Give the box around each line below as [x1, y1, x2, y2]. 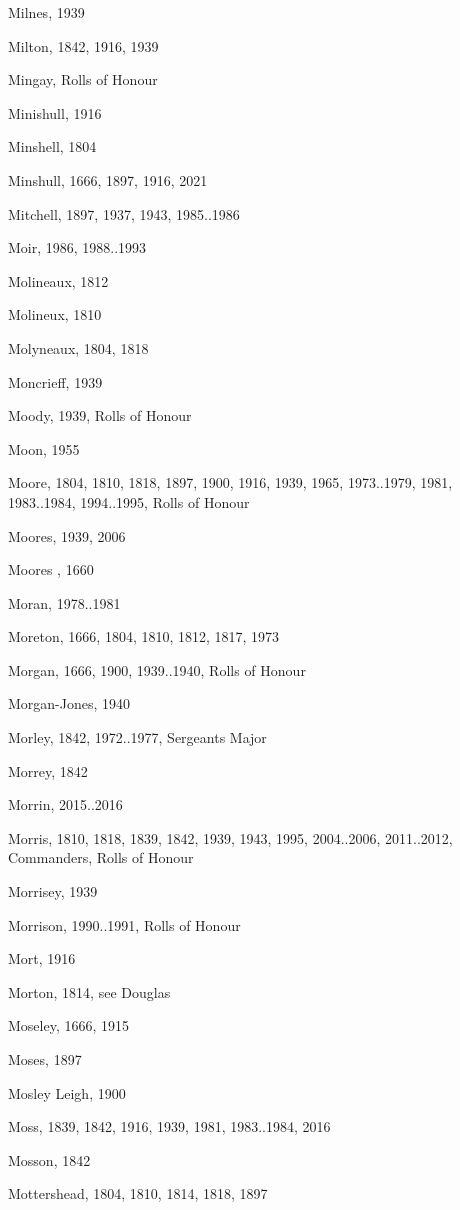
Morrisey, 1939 [8, 881, 98, 902]
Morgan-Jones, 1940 [8, 693, 131, 714]
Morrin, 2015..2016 [8, 794, 123, 815]
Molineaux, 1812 [8, 270, 109, 291]
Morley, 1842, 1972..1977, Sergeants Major [8, 727, 267, 748]
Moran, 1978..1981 [8, 592, 121, 613]
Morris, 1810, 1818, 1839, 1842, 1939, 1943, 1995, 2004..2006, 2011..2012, [8, 827, 453, 848]
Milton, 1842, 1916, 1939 [8, 35, 159, 56]
